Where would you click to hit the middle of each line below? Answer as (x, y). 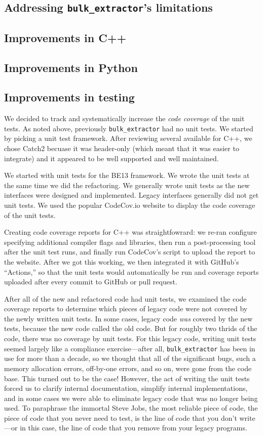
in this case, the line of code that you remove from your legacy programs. (134, 428)
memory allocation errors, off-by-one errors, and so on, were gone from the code (128, 368)
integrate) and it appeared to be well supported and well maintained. (111, 158)
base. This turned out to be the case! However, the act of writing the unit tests (127, 378)
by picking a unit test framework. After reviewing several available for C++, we (128, 138)
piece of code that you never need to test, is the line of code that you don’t (121, 417)
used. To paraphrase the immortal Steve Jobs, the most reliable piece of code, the (131, 408)
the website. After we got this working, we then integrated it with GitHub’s (122, 261)
